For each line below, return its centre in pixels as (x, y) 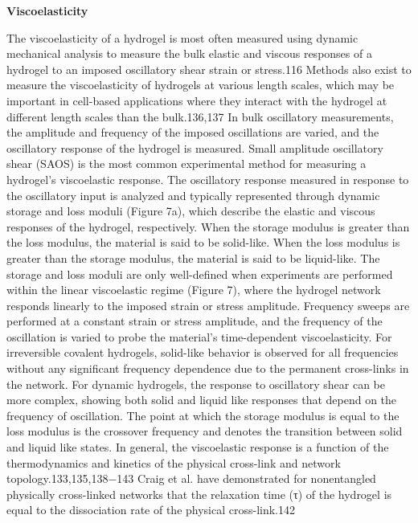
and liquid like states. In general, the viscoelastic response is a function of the (198, 447)
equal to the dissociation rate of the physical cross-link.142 (151, 510)
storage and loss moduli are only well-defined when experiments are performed (200, 274)
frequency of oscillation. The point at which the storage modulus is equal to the (203, 415)
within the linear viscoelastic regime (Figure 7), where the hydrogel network (194, 290)
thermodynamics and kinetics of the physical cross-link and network (174, 462)
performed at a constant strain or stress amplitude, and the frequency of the (195, 321)
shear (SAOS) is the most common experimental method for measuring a (186, 163)
